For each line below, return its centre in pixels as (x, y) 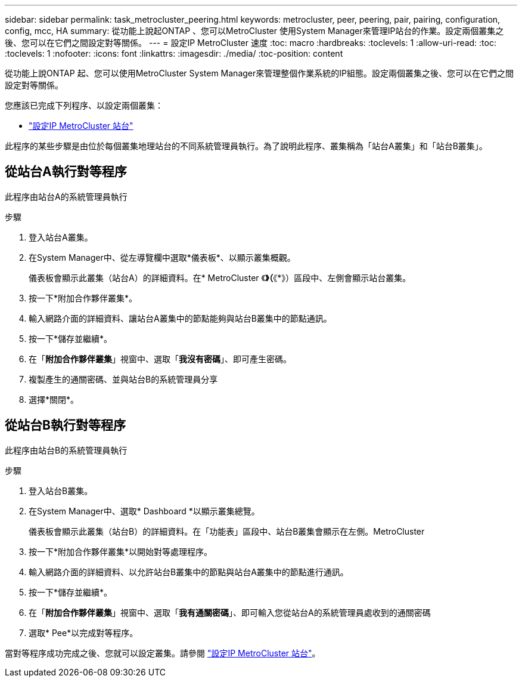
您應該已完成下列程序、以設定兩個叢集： (84, 105)
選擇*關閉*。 (54, 399)
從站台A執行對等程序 (66, 172)
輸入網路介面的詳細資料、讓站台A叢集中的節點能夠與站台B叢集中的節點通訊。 (180, 318)
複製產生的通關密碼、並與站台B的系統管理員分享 (123, 379)
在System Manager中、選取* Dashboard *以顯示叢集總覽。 (144, 511)
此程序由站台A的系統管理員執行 (66, 196)
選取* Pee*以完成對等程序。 (83, 632)
